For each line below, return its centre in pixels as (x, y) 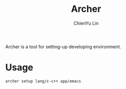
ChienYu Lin (86, 23)
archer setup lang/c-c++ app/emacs (43, 81)
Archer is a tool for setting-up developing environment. (63, 46)
